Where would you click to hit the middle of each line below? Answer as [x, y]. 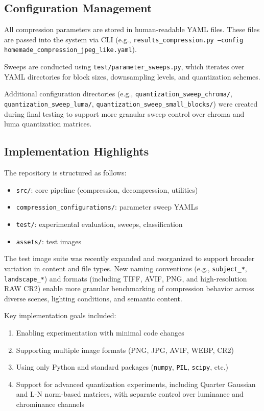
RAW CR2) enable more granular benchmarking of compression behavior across [129, 288]
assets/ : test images [49, 241]
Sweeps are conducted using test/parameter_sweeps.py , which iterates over [124, 67]
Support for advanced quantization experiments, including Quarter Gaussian [136, 384]
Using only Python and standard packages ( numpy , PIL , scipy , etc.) [122, 367]
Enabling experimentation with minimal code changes [100, 332]
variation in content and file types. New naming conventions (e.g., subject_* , [126, 268]
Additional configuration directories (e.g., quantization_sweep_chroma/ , [118, 94]
